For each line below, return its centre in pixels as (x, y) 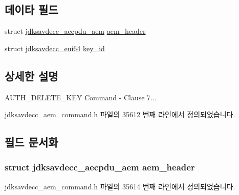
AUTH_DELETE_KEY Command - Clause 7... (81, 97)
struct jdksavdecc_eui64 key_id (55, 48)
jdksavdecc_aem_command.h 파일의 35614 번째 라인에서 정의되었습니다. (120, 186)
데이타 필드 (31, 9)
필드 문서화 (31, 142)
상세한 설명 (31, 75)
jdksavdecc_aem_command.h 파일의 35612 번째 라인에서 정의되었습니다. (120, 114)
